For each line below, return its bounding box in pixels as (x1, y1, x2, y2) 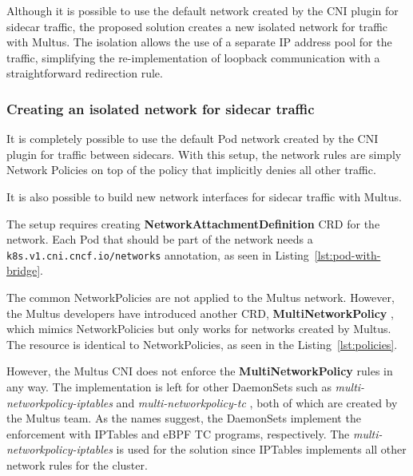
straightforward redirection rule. (6, 65, 163, 81)
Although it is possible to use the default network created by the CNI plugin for (6, 2, 399, 18)
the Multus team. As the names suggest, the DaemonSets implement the (6, 410, 361, 426)
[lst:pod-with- (314, 246, 381, 263)
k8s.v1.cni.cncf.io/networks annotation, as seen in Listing (6, 246, 309, 263)
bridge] (6, 262, 41, 279)
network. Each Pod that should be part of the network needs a (6, 231, 313, 248)
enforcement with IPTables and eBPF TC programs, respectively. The (6, 425, 350, 442)
